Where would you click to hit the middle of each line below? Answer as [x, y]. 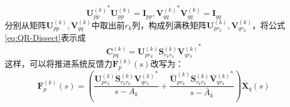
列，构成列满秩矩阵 [170, 25]
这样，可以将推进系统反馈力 [59, 64]
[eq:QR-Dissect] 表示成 [45, 37]
